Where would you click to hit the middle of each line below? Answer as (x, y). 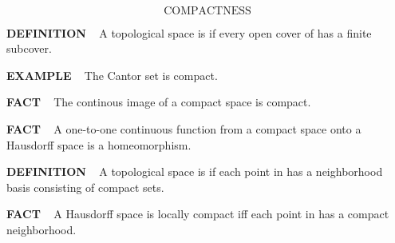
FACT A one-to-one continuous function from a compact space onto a (184, 128)
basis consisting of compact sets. (85, 187)
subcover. (29, 48)
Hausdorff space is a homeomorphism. (99, 144)
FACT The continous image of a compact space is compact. (159, 102)
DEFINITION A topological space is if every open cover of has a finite (189, 32)
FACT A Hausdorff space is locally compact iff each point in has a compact (198, 214)
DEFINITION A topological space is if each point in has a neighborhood (195, 171)
